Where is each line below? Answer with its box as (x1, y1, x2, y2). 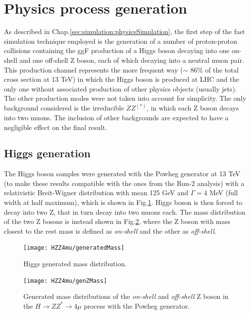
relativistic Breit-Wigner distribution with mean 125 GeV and (4, 187, 189, 198)
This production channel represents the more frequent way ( (4, 64, 183, 74)
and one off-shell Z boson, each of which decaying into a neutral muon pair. (19, 55, 244, 65)
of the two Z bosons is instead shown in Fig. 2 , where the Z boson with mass (4, 216, 231, 226)
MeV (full (209, 187, 238, 198)
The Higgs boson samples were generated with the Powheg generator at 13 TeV (4, 168, 240, 179)
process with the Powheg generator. (84, 300, 190, 311)
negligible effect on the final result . (4, 122, 107, 132)
